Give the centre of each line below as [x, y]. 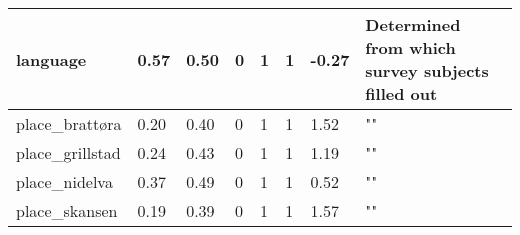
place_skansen [67, 210]
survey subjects [427, 70]
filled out [401, 93]
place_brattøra [69, 123]
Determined [413, 24]
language [51, 59]
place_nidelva [64, 181]
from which [410, 47]
